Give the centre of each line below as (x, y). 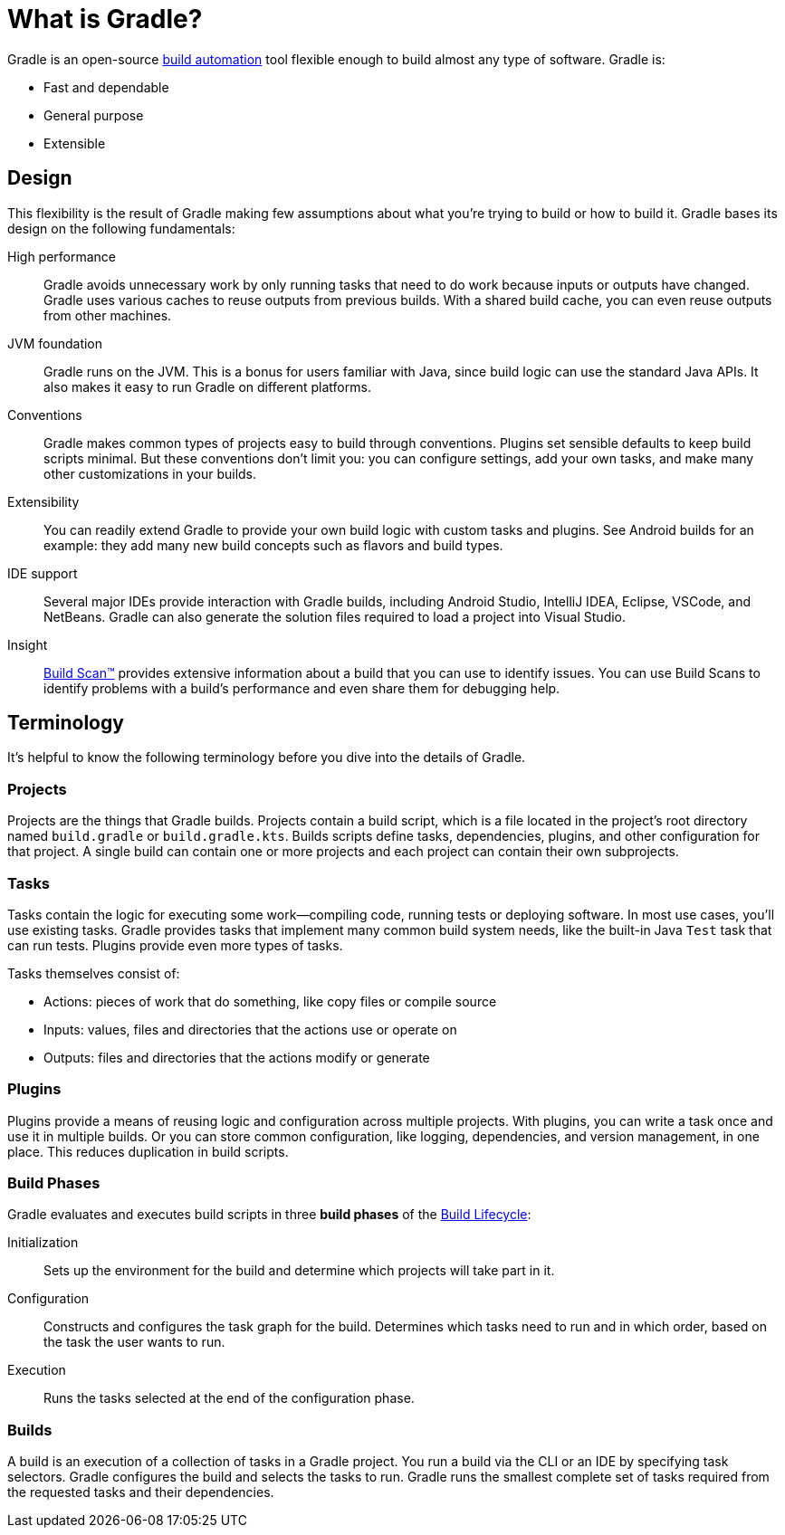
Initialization (43, 1243)
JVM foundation (55, 343)
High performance (62, 256)
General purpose (94, 115)
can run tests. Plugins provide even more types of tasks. (175, 945)
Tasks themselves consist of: (94, 973)
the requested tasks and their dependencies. (141, 1492)
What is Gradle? (105, 19)
